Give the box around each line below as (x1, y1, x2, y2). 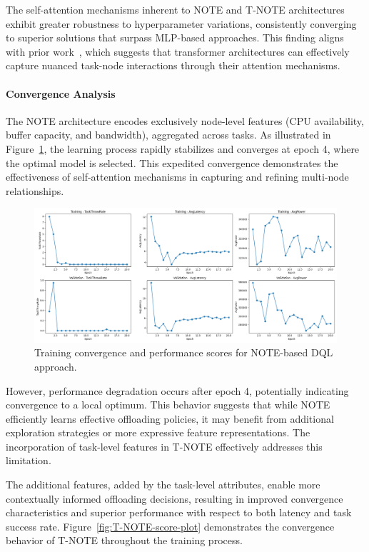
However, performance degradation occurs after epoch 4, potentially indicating (6, 383, 349, 398)
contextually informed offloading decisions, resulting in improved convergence (6, 491, 343, 506)
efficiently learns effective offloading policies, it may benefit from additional (6, 411, 334, 426)
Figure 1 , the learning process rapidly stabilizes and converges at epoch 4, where (6, 141, 360, 156)
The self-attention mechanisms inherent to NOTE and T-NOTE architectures (6, 2, 345, 16)
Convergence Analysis (6, 86, 116, 101)
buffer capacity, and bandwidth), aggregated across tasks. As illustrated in (6, 127, 331, 142)
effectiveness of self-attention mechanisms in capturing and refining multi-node (6, 169, 349, 184)
